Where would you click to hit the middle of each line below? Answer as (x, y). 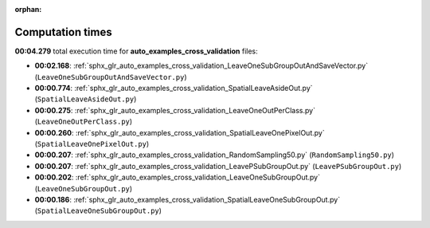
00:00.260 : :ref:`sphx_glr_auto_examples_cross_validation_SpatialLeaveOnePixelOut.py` (180, 132)
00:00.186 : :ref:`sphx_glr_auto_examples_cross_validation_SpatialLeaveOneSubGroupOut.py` (188, 199)
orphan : (28, 9)
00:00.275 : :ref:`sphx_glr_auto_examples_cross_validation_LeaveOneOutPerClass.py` (175, 110)
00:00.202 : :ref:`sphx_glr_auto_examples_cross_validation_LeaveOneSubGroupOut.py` (177, 177)
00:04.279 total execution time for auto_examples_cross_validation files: (136, 51)
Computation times (63, 32)
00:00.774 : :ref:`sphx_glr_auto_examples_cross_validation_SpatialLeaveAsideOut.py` (174, 88)
